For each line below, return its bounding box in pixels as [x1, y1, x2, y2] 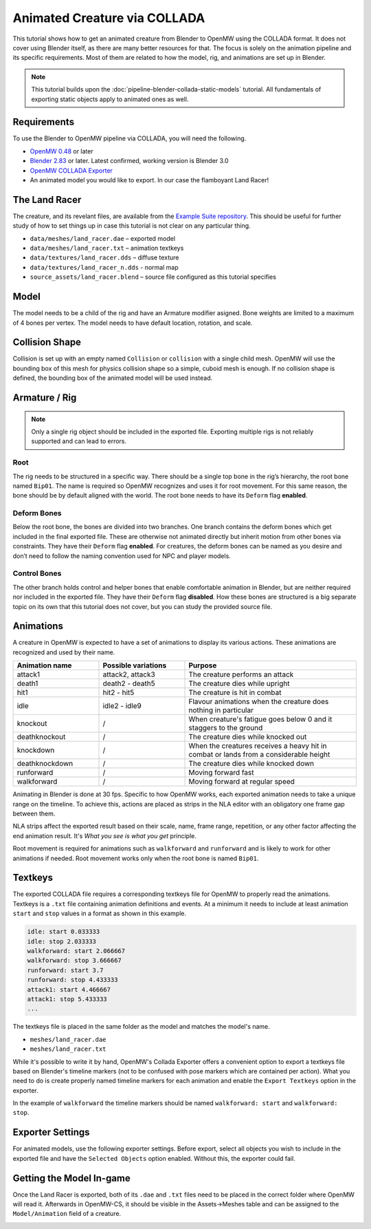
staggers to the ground [188, 723, 263, 733]
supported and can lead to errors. [31, 437, 127, 445]
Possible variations [102, 661, 167, 670]
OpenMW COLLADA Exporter [30, 166, 113, 175]
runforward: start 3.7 [27, 966, 104, 974]
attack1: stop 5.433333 [27, 995, 108, 1003]
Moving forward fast [188, 768, 254, 778]
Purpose [188, 661, 217, 670]
